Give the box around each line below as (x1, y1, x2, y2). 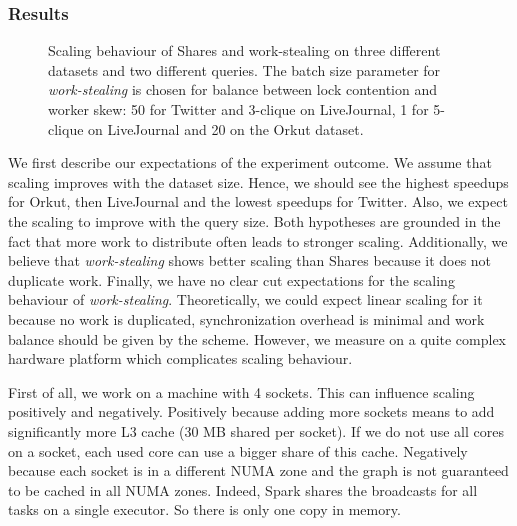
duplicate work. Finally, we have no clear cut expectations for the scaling (8, 269, 455, 290)
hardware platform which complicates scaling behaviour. (8, 348, 353, 369)
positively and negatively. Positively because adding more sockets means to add (8, 401, 495, 422)
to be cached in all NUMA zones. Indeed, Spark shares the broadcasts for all (8, 479, 478, 500)
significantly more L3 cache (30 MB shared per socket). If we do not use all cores (8, 420, 504, 441)
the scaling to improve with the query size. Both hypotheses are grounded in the (8, 210, 501, 231)
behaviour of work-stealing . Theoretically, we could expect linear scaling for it (8, 289, 483, 310)
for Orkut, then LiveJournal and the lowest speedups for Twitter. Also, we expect (8, 191, 508, 212)
